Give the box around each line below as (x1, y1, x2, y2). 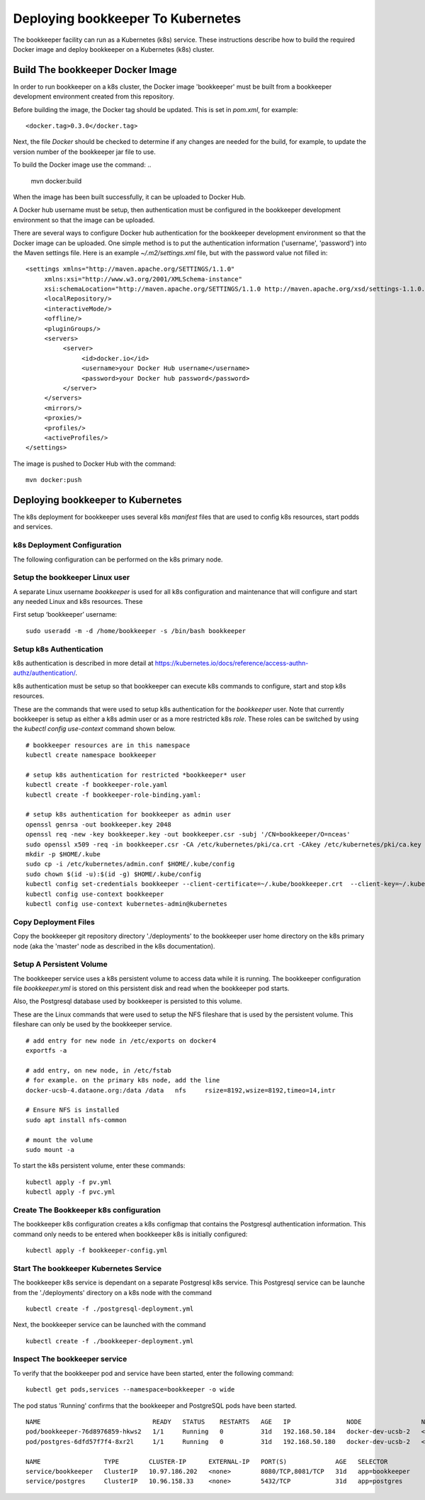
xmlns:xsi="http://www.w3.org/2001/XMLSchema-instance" (44, 275, 242, 283)
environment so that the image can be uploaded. (13, 216, 155, 224)
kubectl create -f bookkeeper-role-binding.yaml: (25, 790, 202, 799)
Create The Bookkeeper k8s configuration (13, 1205, 161, 1215)
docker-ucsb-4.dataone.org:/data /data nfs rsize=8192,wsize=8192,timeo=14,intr (25, 1086, 336, 1095)
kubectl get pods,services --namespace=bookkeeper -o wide (25, 1386, 235, 1394)
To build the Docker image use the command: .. (13, 160, 152, 169)
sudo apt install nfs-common (25, 1116, 127, 1124)
